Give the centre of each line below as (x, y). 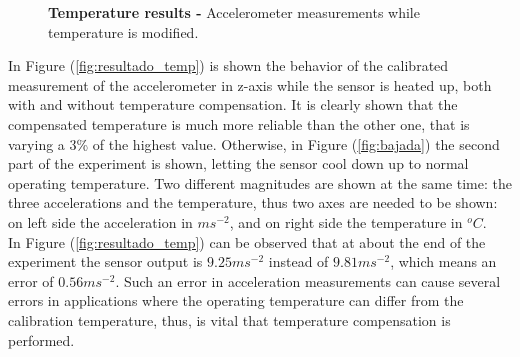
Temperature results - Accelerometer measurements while (234, 12)
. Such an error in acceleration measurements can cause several (308, 280)
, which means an (443, 261)
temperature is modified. (123, 31)
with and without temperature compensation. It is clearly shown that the (233, 104)
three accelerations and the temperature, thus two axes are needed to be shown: (253, 202)
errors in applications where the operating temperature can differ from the (236, 300)
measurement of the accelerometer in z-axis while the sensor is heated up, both (250, 84)
